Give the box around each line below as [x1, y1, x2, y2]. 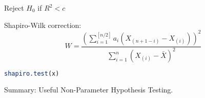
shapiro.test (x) [4, 70, 59, 78]
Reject [4, 3, 24, 13]
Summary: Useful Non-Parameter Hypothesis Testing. [4, 84, 173, 94]
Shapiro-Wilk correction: [4, 19, 81, 30]
